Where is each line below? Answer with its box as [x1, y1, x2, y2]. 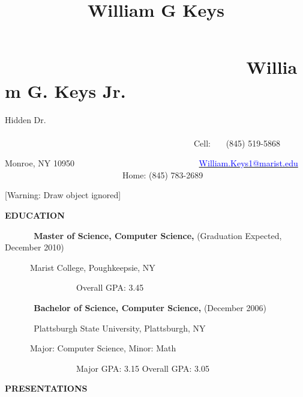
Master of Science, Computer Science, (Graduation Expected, [34, 229, 282, 241]
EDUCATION [5, 209, 65, 222]
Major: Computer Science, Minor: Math [29, 342, 176, 354]
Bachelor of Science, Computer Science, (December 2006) [34, 302, 266, 314]
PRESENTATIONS [5, 382, 88, 395]
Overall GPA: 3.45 [76, 281, 144, 294]
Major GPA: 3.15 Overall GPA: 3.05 [76, 362, 209, 374]
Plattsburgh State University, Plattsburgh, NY [34, 321, 206, 334]
